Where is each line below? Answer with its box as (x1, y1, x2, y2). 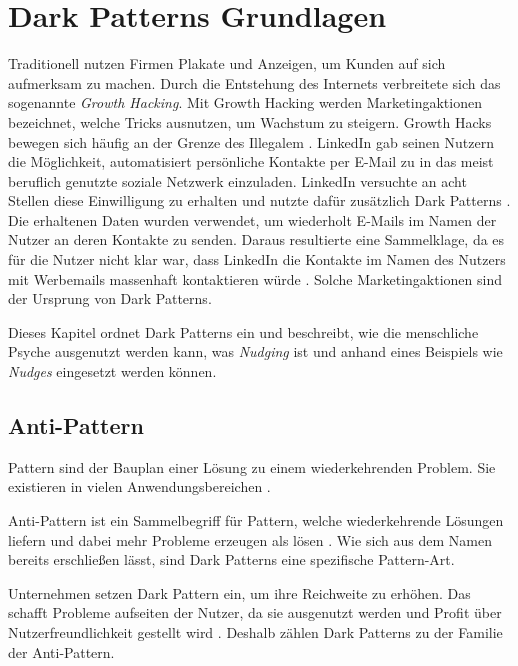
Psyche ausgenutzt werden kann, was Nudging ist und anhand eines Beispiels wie (8, 341, 503, 362)
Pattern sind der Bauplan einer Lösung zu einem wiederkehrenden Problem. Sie (8, 456, 496, 477)
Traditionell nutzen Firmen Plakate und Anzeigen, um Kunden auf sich (8, 53, 446, 74)
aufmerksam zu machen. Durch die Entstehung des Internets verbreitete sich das (8, 72, 501, 93)
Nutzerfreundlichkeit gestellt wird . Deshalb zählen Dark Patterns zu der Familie (8, 621, 503, 642)
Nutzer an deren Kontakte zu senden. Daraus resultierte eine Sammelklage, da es (8, 229, 505, 250)
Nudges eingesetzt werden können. (8, 361, 217, 382)
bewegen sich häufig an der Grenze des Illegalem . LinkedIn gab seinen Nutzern (8, 131, 494, 152)
